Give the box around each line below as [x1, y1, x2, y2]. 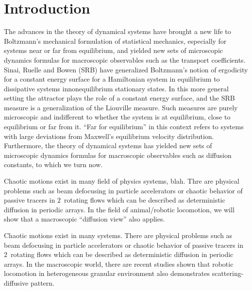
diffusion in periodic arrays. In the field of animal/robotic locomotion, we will [4, 204, 235, 214]
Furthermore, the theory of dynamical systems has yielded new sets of [4, 140, 212, 151]
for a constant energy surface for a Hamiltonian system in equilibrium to [4, 74, 220, 84]
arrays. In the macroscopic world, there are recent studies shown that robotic [4, 258, 234, 269]
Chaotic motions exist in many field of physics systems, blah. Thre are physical [4, 176, 239, 186]
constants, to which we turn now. [4, 159, 103, 170]
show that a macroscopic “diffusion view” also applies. [4, 214, 165, 224]
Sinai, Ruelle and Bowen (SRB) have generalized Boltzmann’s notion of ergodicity [4, 64, 248, 74]
